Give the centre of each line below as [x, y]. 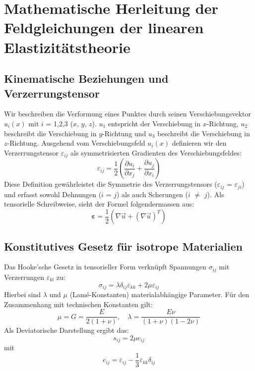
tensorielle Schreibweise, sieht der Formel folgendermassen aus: [99, 204]
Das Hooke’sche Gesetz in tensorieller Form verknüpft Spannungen [105, 267]
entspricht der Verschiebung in [154, 123]
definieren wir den [199, 143]
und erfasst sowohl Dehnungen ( [53, 194]
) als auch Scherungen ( [152, 194]
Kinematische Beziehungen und [86, 79]
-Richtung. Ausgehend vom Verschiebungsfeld [76, 143]
